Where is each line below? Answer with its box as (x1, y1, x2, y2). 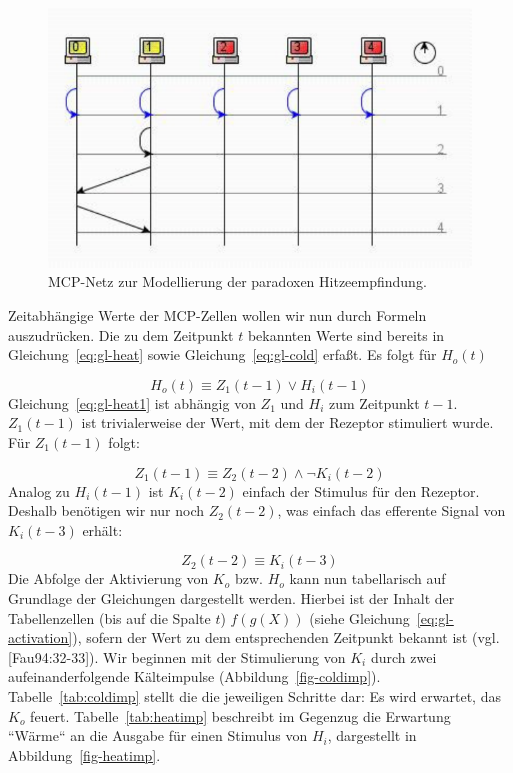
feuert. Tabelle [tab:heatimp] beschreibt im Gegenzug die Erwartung (30, 705, 451, 726)
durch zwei (370, 646, 437, 667)
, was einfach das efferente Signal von (277, 500, 506, 521)
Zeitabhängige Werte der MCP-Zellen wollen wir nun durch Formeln (8, 305, 427, 325)
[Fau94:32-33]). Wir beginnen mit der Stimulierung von (8, 646, 346, 667)
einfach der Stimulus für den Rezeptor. (242, 480, 480, 501)
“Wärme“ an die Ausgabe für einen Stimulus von (8, 725, 308, 746)
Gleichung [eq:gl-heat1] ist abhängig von (8, 392, 256, 413)
